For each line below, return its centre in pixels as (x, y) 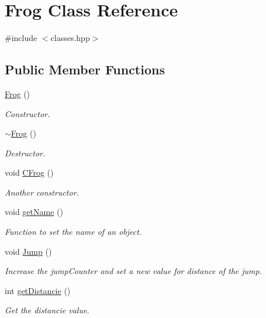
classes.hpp (70, 38)
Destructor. (25, 153)
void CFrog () (29, 172)
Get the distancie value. (47, 310)
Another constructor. (42, 192)
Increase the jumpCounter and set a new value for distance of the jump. (133, 271)
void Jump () (28, 251)
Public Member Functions (85, 69)
